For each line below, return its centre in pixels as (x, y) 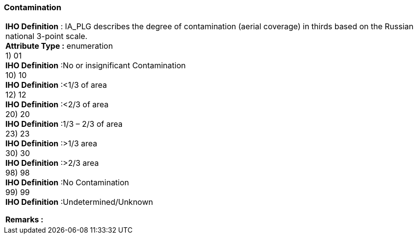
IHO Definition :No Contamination (67, 183)
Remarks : (24, 220)
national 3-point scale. (47, 36)
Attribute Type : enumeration (59, 46)
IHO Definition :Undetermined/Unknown (79, 202)
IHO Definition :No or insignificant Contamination (96, 66)
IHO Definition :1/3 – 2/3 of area (64, 124)
